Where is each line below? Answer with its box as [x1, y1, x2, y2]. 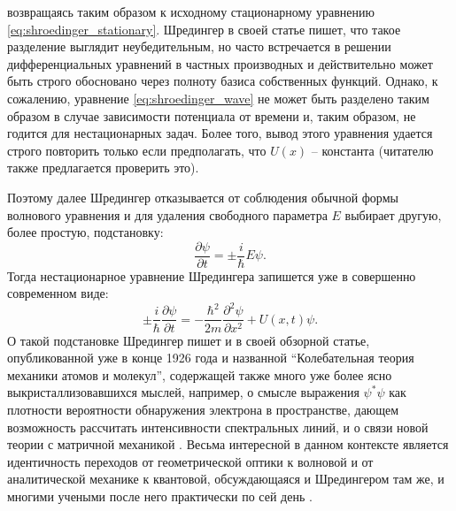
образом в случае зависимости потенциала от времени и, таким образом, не [7, 106, 416, 125]
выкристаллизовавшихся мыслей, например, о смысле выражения [7, 383, 359, 401]
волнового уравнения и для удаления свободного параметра [7, 205, 328, 224]
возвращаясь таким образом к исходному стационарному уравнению [7, 3, 375, 20]
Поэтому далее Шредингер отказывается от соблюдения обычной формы [7, 187, 398, 206]
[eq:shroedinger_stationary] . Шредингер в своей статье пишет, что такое [7, 19, 401, 38]
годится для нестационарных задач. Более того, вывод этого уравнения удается [7, 124, 433, 142]
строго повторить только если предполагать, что [7, 141, 267, 159]
